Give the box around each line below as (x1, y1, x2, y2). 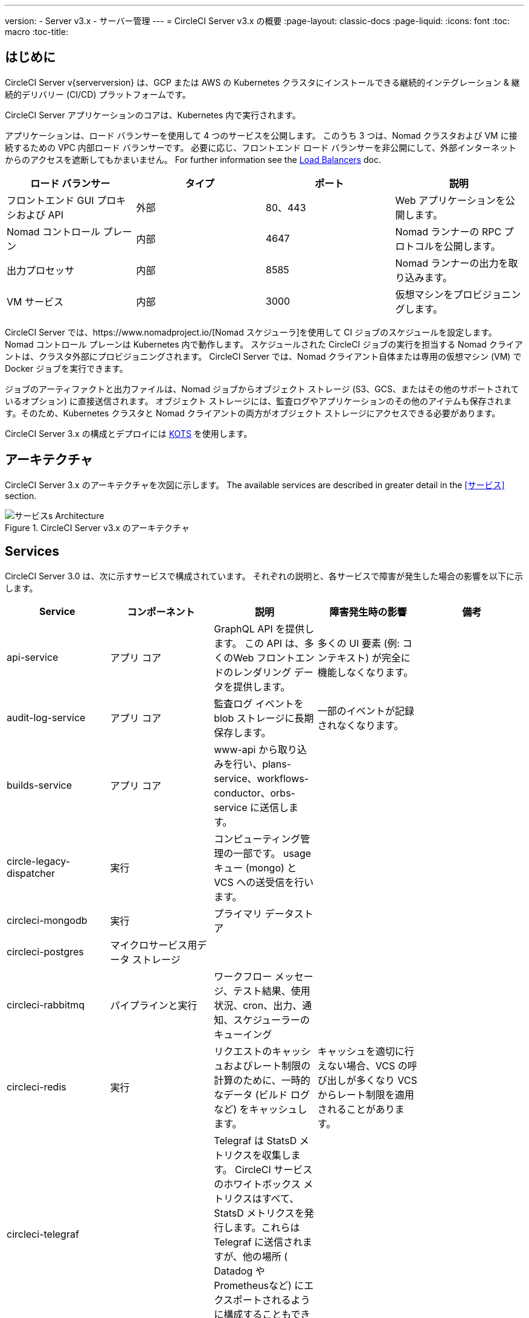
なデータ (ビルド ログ (214, 1088, 310, 1101)
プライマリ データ (214, 907, 294, 920)
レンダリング (233, 666, 292, 678)
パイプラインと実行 (110, 999, 197, 1011)
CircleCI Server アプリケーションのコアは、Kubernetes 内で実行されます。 (5, 109, 301, 120)
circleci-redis (7, 1080, 66, 1093)
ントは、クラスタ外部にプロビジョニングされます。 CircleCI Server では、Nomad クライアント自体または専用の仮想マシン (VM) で (5, 351, 522, 361)
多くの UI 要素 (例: (317, 637, 400, 649)
